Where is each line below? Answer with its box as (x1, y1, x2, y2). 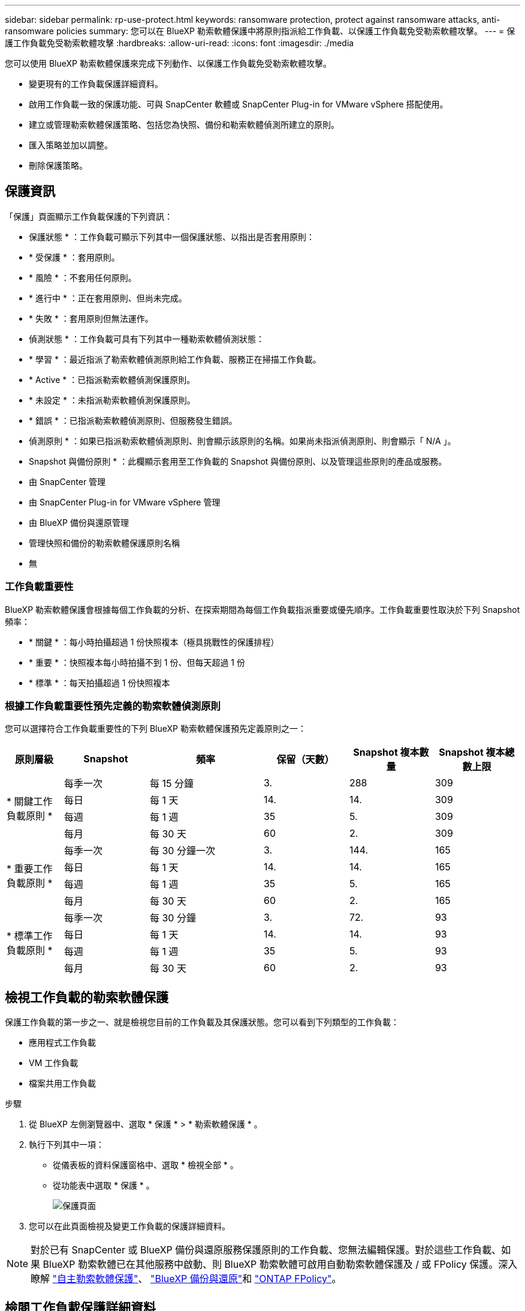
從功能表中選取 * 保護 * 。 (53, 1180, 155, 1191)
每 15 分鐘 (149, 777, 194, 790)
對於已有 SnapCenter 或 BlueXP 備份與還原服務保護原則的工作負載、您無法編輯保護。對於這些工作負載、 (31, 1244, 502, 1256)
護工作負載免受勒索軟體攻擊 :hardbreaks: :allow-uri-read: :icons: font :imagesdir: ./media (5, 38, 354, 48)
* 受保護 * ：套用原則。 (29, 252, 120, 262)
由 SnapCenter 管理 (29, 476, 106, 487)
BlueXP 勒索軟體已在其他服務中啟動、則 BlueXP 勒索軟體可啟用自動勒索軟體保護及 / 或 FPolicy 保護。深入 (43, 1258, 518, 1271)
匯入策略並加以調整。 (29, 140, 113, 150)
